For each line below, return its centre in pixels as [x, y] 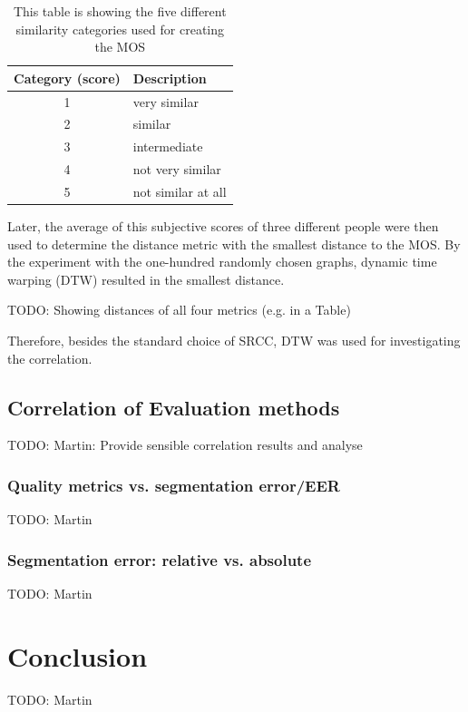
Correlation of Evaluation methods [174, 407]
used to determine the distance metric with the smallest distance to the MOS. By [234, 244]
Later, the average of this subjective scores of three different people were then [223, 226]
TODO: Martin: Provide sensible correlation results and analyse [185, 445]
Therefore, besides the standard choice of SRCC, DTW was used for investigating [234, 341]
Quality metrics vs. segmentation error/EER [174, 485]
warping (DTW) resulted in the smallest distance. [146, 279]
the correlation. [50, 358]
